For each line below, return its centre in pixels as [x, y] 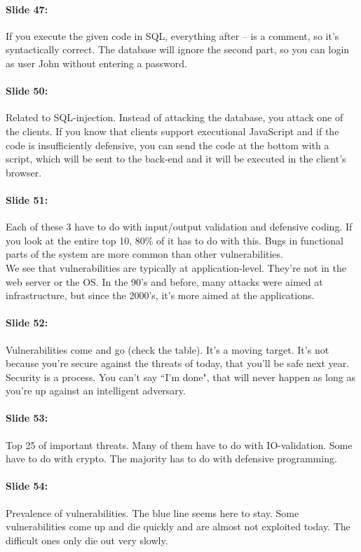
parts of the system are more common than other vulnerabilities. [144, 254]
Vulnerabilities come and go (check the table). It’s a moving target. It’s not [168, 349]
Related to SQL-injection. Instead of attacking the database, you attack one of [175, 117]
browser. [24, 172]
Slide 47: [27, 9]
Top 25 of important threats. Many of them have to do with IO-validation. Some [179, 444]
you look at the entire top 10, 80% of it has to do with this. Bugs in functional [175, 240]
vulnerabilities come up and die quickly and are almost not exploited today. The [178, 526]
